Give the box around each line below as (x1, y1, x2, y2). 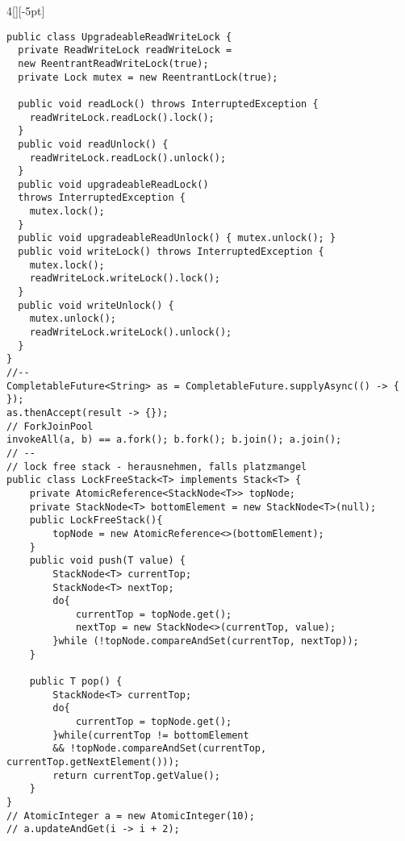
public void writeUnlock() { (18, 299, 174, 311)
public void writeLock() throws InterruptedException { (18, 246, 324, 258)
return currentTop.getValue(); (52, 769, 220, 781)
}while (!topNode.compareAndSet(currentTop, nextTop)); (52, 635, 359, 647)
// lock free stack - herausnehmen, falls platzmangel (6, 460, 307, 473)
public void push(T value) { (29, 555, 186, 567)
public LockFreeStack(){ (29, 514, 163, 527)
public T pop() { (29, 676, 123, 688)
